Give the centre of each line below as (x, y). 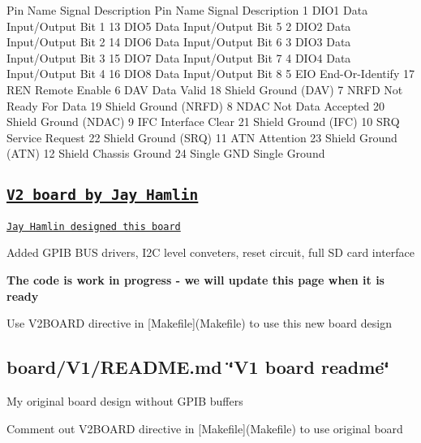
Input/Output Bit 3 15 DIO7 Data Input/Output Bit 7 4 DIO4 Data (179, 57)
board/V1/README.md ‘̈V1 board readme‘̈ (198, 367)
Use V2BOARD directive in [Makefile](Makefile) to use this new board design (200, 323)
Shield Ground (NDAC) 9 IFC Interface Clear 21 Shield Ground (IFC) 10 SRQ (203, 122)
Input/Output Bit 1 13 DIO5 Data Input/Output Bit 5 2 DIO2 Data (179, 26)
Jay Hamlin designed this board (94, 226)
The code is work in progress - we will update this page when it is (195, 279)
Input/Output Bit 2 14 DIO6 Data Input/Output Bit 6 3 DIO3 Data (179, 42)
